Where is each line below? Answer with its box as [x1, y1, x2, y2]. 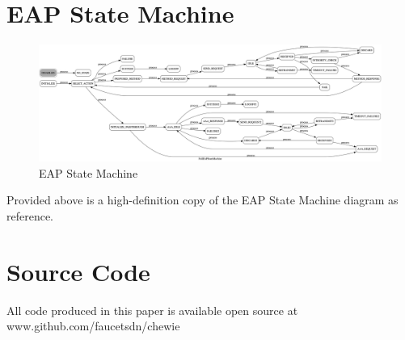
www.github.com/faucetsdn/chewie [6, 317, 180, 334]
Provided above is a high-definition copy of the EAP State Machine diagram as [6, 191, 399, 208]
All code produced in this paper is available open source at [6, 301, 298, 318]
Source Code [6, 254, 150, 288]
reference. [6, 207, 54, 224]
